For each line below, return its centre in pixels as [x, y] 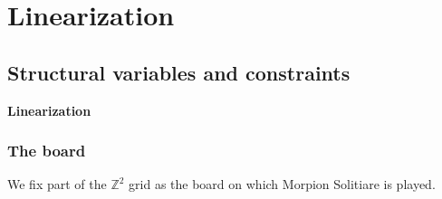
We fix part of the [57, 184]
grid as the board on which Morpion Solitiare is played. [282, 184]
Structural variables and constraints [179, 72]
